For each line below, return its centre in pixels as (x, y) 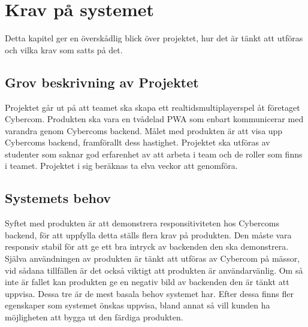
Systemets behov (58, 198)
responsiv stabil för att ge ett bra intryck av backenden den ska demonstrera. (147, 246)
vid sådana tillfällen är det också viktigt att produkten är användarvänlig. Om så (154, 270)
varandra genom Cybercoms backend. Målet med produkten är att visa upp (144, 130)
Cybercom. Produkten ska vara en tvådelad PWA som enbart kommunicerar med (154, 119)
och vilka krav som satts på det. (64, 49)
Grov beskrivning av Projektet (102, 82)
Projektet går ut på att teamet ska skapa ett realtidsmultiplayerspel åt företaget (153, 107)
